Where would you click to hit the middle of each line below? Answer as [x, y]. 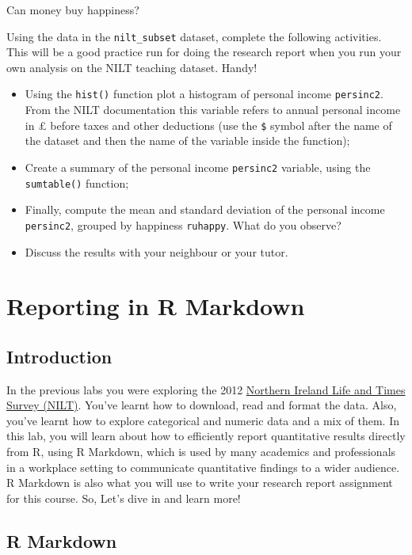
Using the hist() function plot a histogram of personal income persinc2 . [204, 94]
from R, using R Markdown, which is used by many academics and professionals [201, 452]
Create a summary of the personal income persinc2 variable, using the [198, 167]
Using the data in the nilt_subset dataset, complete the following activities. [194, 36]
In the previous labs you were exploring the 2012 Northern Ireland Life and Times [206, 389]
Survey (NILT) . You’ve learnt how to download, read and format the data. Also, [202, 405]
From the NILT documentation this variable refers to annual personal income [213, 110]
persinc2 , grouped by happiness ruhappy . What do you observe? [183, 224]
